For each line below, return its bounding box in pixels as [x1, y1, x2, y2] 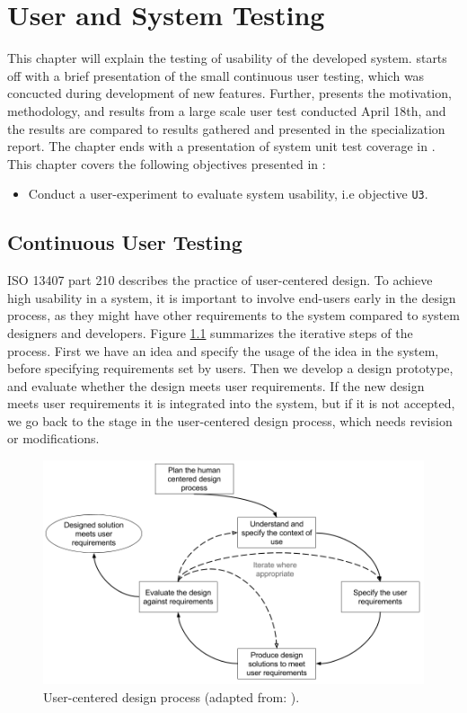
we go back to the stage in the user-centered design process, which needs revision [7, 411, 453, 430]
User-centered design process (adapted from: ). [43, 687, 300, 706]
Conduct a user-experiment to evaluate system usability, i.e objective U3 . [28, 184, 428, 203]
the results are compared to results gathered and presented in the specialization [7, 119, 445, 138]
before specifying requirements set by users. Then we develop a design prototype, [7, 359, 454, 378]
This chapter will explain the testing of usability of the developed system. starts [7, 49, 447, 67]
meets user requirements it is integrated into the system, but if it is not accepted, [7, 394, 455, 413]
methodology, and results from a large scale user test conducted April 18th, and [7, 101, 446, 120]
